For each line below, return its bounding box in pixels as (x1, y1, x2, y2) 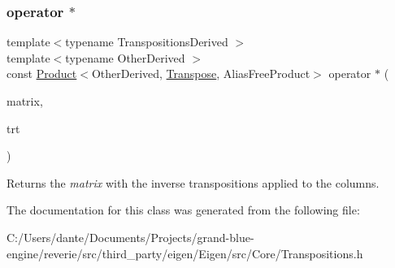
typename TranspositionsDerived (65, 33, 228, 50)
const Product (7, 65, 77, 82)
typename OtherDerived (65, 49, 185, 66)
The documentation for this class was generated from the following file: (7, 201, 360, 218)
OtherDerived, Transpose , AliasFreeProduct (91, 65, 310, 82)
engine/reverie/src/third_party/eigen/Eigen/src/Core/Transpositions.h (7, 244, 363, 262)
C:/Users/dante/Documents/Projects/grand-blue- (7, 228, 254, 245)
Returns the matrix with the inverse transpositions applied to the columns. (7, 174, 380, 191)
